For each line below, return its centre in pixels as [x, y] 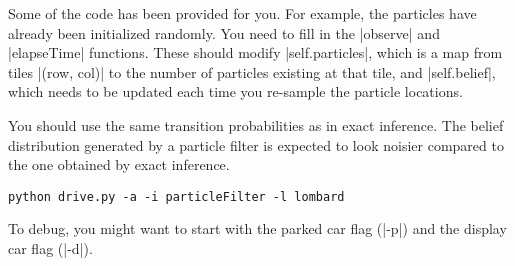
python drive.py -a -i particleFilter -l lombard [176, 196]
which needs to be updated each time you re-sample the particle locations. [235, 91]
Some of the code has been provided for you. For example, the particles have [242, 13]
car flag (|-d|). [50, 248]
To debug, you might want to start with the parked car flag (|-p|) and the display [257, 228]
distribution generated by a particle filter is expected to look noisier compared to [256, 144]
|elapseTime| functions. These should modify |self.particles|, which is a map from [255, 52]
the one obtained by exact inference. [119, 164]
